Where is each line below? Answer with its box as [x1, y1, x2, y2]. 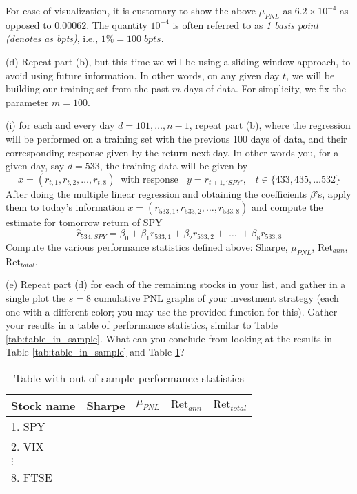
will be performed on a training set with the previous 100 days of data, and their [6, 131, 347, 145]
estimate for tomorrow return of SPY [6, 215, 163, 229]
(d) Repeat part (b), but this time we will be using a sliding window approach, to [6, 54, 351, 68]
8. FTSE [11, 469, 52, 485]
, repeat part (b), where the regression [189, 118, 351, 132]
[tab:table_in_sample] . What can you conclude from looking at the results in [6, 331, 333, 345]
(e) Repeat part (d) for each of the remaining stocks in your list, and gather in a [6, 277, 346, 291]
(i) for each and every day [6, 118, 115, 132]
